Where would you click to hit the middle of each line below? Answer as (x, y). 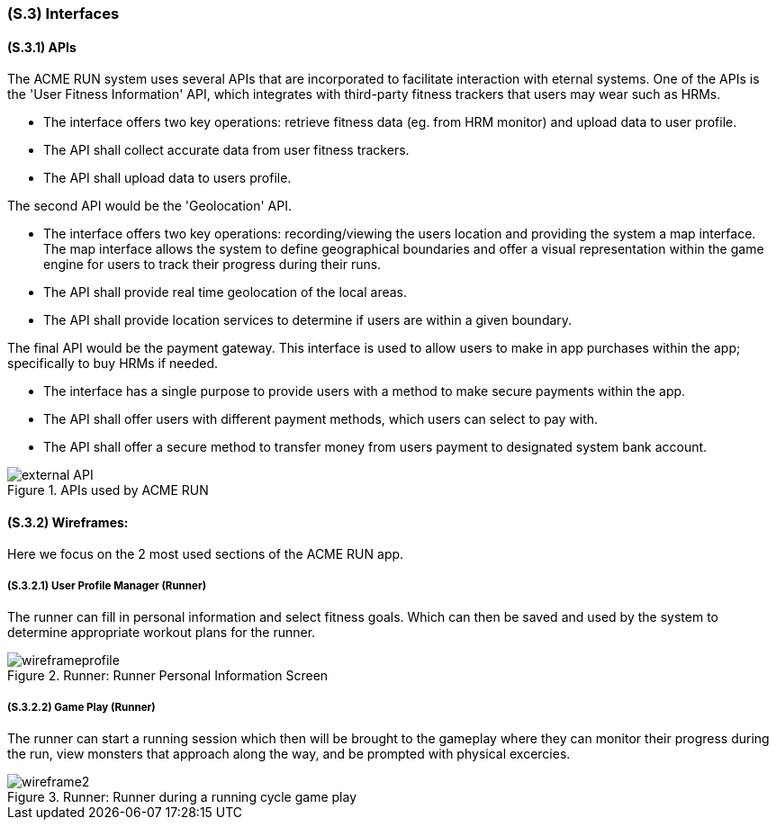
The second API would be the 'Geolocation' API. (149, 206)
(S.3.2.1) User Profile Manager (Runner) (107, 585)
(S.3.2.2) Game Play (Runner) (81, 707)
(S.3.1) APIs (42, 47)
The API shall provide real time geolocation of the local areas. (226, 292)
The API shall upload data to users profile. (167, 178)
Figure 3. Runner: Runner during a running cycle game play (182, 797)
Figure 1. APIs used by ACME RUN (108, 490)
